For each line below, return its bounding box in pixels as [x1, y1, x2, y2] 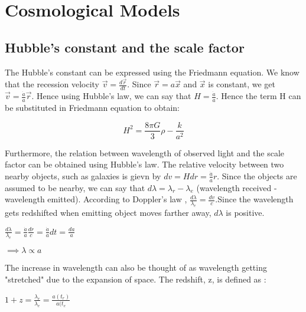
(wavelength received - [196, 181, 277, 193]
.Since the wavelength [215, 193, 294, 205]
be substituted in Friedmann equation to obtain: [5, 101, 180, 113]
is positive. [226, 206, 265, 218]
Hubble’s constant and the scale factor [5, 38, 245, 56]
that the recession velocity [5, 78, 100, 90]
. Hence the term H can [216, 90, 301, 102]
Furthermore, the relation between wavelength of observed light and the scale [5, 146, 285, 159]
